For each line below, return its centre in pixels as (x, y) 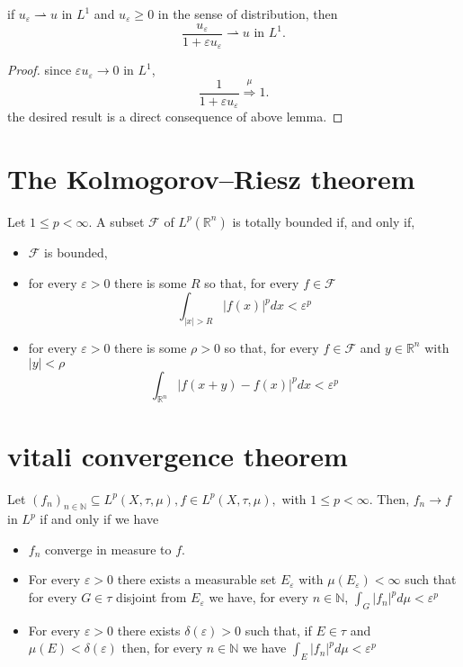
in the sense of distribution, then (248, 14)
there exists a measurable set (197, 579)
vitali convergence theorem (178, 455)
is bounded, (76, 252)
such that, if (278, 630)
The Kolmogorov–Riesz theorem (211, 178)
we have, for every (258, 597)
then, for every (162, 648)
